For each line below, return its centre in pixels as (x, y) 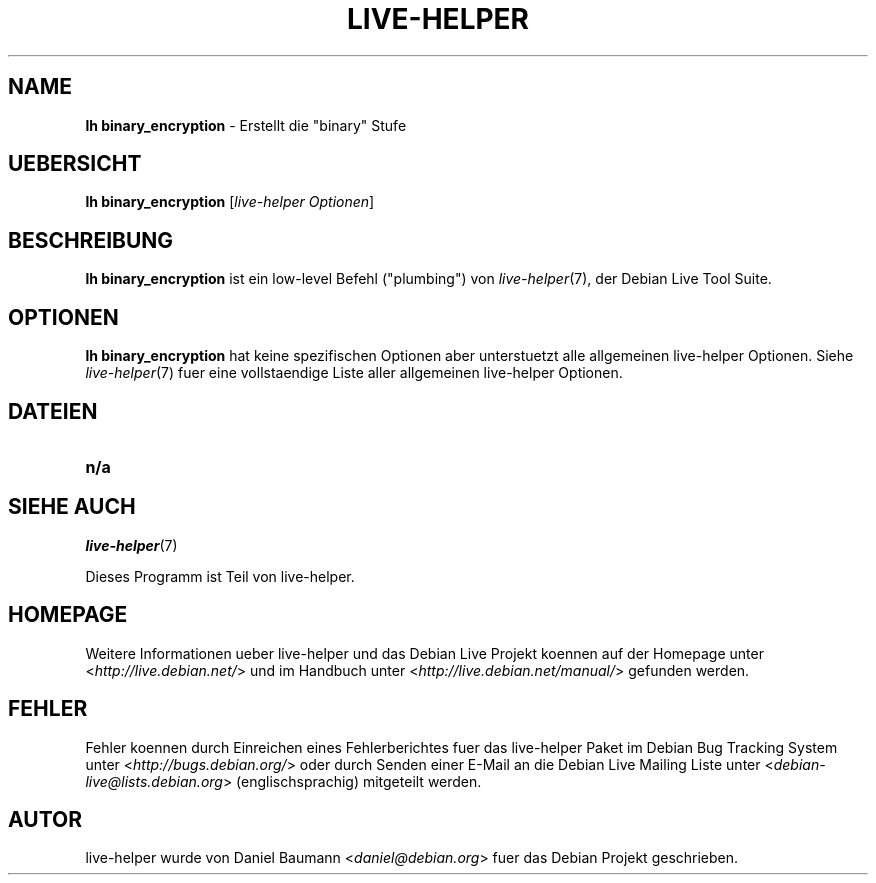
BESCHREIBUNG (91, 240)
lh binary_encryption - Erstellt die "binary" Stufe (246, 125)
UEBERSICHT (75, 164)
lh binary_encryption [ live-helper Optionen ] (230, 202)
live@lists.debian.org (154, 781)
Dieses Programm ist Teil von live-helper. (220, 576)
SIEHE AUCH (72, 507)
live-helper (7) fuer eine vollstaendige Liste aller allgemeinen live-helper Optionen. (354, 373)
